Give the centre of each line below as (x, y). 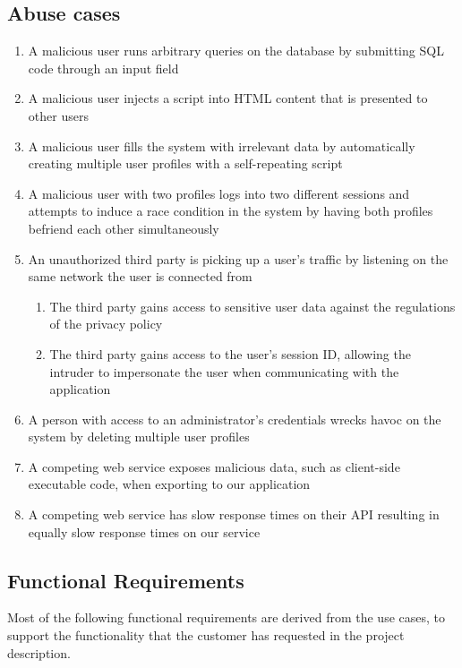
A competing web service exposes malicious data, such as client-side (214, 466)
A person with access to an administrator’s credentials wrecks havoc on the (235, 419)
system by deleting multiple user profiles (139, 437)
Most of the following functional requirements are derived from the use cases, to (227, 617)
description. (39, 652)
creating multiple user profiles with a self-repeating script (185, 163)
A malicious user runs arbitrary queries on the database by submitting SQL (236, 51)
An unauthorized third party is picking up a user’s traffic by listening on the (238, 258)
